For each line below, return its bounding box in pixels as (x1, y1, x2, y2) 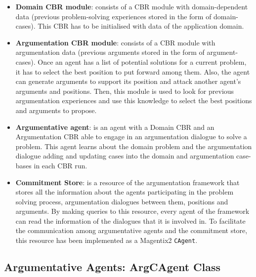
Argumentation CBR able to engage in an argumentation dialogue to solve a (15, 131, 247, 142)
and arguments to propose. (15, 105, 97, 115)
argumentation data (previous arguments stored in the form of (15, 47, 205, 57)
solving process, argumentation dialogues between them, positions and (15, 196, 228, 206)
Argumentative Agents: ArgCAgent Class (4, 259, 221, 275)
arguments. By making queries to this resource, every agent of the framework (15, 206, 250, 216)
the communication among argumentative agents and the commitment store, (15, 225, 248, 236)
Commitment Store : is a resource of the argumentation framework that (15, 177, 240, 187)
